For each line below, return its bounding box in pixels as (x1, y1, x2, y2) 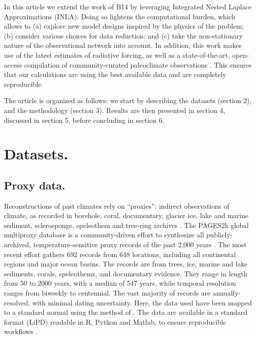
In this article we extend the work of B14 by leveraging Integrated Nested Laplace (4, 1, 252, 11)
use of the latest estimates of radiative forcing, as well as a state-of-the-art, (4, 49, 230, 60)
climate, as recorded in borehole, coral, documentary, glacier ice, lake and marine (4, 210, 249, 221)
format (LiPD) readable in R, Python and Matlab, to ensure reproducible (4, 316, 226, 327)
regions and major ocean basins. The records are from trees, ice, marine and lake (4, 259, 248, 269)
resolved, (4, 297, 31, 307)
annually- (212, 288, 241, 298)
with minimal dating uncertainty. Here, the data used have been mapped (32, 297, 252, 307)
